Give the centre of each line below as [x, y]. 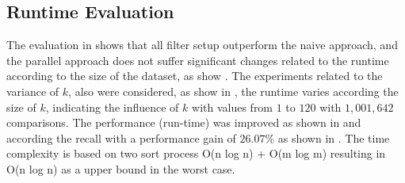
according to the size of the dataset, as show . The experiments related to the [195, 76]
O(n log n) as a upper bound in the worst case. [121, 168]
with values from [233, 107]
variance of [33, 91]
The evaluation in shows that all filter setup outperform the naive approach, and [202, 45]
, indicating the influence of [112, 107]
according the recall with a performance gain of [121, 137]
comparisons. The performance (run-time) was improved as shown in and [184, 122]
